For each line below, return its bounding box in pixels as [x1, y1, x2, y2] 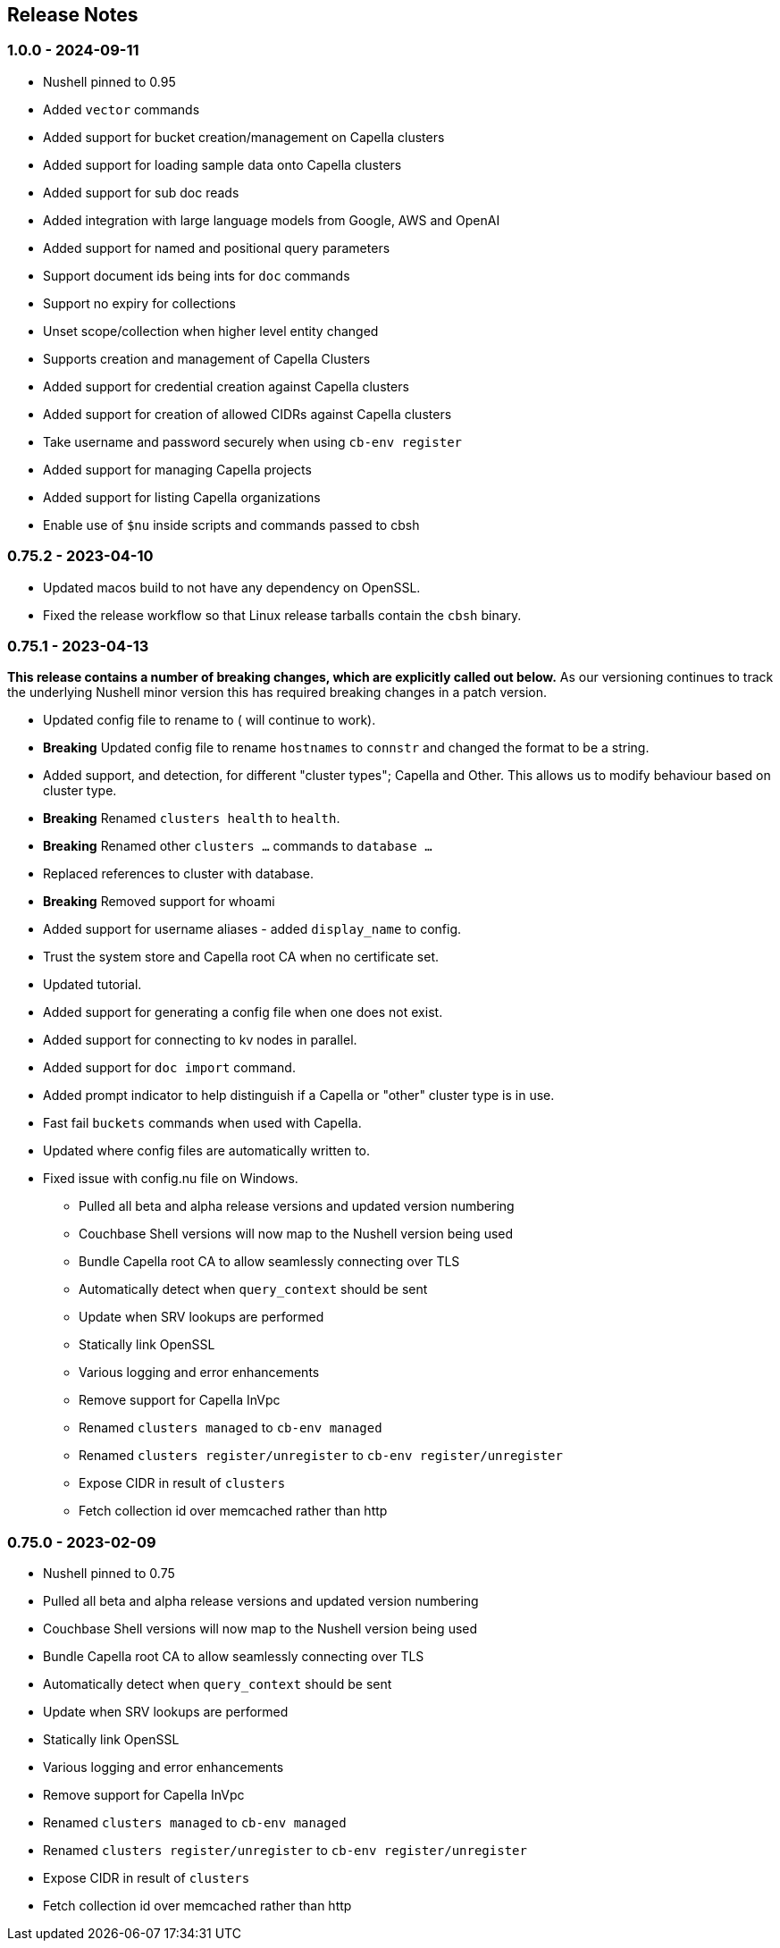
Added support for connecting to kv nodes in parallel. [43, 1032, 357, 1048]
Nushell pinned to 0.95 [43, 73, 176, 89]
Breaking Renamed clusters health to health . [43, 810, 340, 827]
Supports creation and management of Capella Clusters [43, 350, 371, 366]
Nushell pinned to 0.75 [43, 1566, 175, 1582]
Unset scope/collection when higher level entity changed [43, 323, 379, 339]
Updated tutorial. [43, 977, 142, 993]
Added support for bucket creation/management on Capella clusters [43, 129, 445, 145]
